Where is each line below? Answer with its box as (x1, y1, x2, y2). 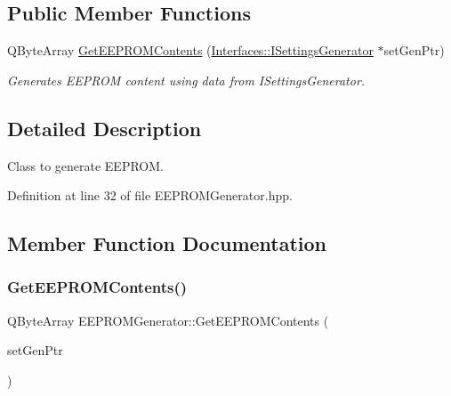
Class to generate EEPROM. (7, 156, 164, 174)
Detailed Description (7, 114, 202, 141)
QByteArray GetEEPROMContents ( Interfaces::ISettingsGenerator (7, 41, 374, 60)
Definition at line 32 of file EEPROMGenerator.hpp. (7, 186, 293, 205)
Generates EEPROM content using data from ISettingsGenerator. (7, 70, 366, 89)
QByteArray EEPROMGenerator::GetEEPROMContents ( (7, 311, 329, 329)
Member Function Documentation (7, 230, 327, 257)
